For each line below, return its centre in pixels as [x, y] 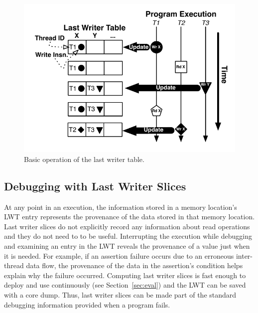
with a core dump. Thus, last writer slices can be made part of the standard [120, 294]
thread [14, 265]
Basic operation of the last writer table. [84, 159]
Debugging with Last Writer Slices [95, 186]
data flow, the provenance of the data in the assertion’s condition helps [134, 265]
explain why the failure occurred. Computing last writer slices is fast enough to [125, 275]
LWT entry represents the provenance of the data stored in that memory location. [129, 217]
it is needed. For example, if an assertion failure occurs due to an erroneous [119, 255]
